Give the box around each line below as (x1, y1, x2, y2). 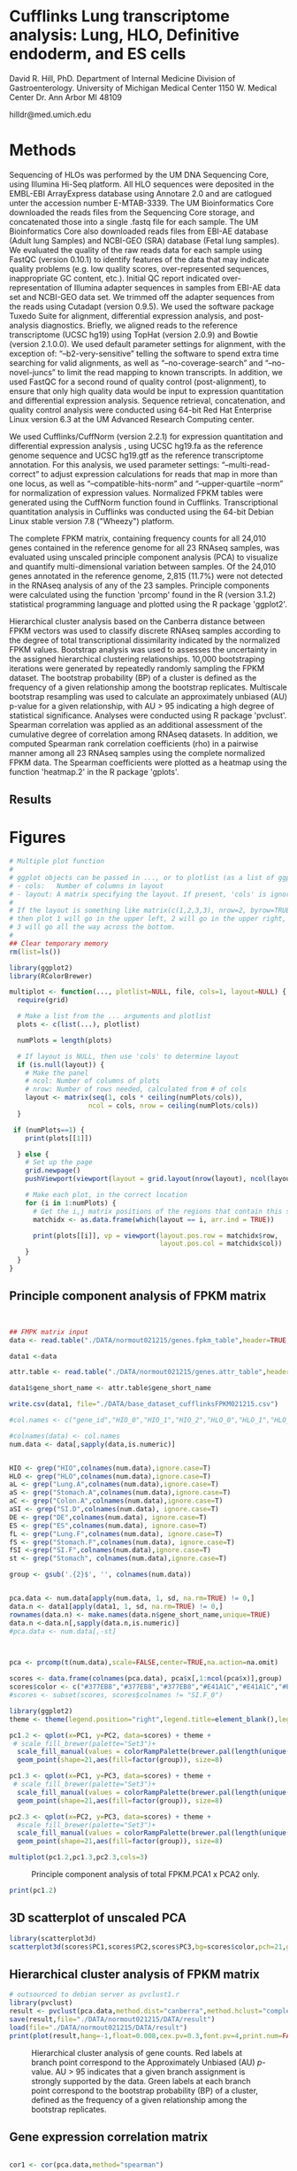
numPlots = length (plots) (17, 1036, 113, 1045)
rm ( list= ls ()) (9, 947, 62, 956)
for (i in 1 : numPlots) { (25, 1198, 117, 1208)
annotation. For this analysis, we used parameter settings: (9, 459, 220, 470)
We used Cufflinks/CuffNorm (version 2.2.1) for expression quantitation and (9, 431, 284, 442)
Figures (9, 828, 66, 847)
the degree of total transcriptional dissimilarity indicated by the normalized (9, 635, 280, 645)
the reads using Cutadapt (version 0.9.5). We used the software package (9, 301, 274, 312)
